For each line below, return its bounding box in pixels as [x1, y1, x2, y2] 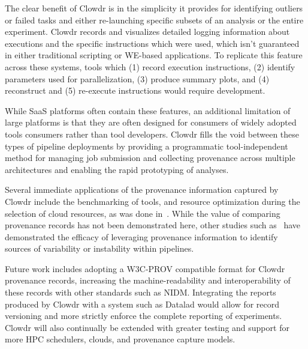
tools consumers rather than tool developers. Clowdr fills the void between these [5, 127, 300, 140]
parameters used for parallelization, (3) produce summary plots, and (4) [5, 72, 270, 85]
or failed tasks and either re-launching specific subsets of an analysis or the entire [5, 13, 304, 26]
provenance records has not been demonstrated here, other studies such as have [5, 219, 301, 231]
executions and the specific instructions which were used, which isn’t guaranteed [5, 37, 300, 49]
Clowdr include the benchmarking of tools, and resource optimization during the [5, 195, 300, 207]
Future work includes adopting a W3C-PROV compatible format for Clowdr [5, 262, 285, 275]
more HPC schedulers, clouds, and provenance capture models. [5, 333, 235, 345]
